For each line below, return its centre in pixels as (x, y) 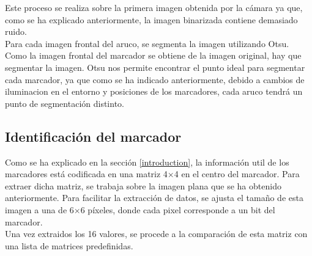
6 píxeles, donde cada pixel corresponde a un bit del (178, 209)
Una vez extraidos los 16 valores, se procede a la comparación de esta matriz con (156, 234)
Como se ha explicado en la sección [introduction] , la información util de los (147, 162)
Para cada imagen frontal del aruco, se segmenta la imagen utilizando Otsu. (147, 43)
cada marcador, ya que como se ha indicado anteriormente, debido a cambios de (155, 79)
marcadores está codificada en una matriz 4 (86, 174)
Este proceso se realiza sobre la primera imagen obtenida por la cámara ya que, (154, 7)
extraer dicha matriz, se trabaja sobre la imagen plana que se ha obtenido (143, 185)
